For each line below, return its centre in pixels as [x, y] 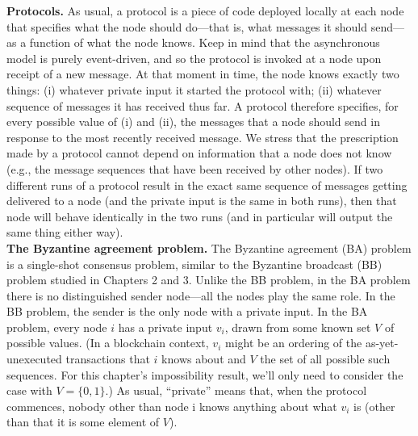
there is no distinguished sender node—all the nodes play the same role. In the [201, 295]
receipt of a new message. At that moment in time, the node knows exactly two [203, 74]
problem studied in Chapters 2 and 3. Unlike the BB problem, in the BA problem [209, 280]
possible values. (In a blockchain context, [108, 343]
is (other [374, 406]
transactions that [108, 359]
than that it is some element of [83, 422]
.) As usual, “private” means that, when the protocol [236, 390]
